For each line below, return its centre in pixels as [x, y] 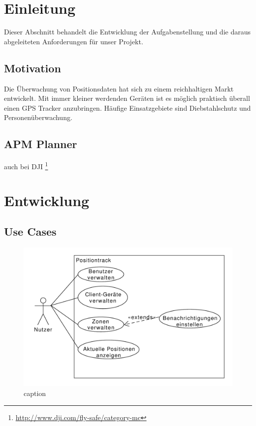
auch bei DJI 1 [26, 166]
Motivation [32, 68]
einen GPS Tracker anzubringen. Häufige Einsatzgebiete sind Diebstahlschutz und [128, 107]
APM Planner [41, 144]
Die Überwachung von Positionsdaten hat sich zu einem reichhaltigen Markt [119, 88]
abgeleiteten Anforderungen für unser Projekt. [74, 41]
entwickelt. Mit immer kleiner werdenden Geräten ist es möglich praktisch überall [127, 98]
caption [35, 393]
